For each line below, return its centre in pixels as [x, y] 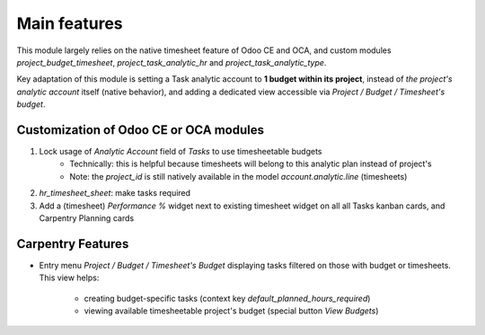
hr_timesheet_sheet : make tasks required [115, 193]
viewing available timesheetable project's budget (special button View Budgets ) [231, 311]
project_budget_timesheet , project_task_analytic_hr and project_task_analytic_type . [172, 62]
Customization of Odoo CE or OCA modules [141, 130]
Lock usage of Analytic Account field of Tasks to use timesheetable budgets [181, 152]
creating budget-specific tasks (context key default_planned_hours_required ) [227, 298]
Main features [70, 23]
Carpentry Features [73, 244]
